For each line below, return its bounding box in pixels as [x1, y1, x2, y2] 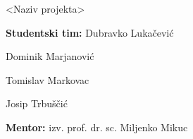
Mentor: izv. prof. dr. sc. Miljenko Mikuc [6, 119, 188, 134]
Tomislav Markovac [6, 72, 89, 87]
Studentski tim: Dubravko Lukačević [6, 25, 174, 40]
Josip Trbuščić [6, 96, 68, 111]
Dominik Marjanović [6, 49, 94, 64]
